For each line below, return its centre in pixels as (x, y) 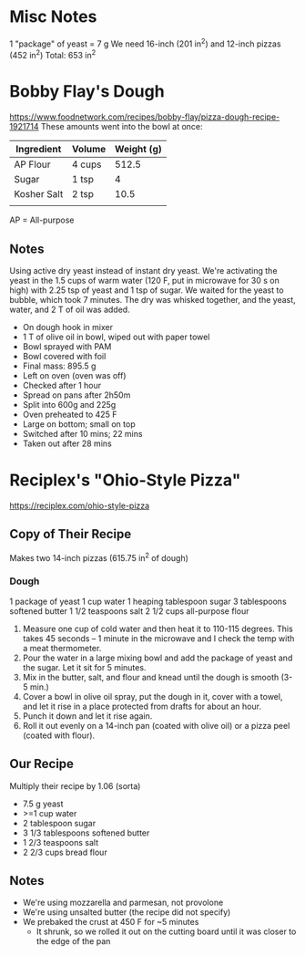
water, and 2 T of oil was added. (70, 309)
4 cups (86, 164)
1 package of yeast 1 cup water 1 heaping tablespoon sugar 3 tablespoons (148, 601)
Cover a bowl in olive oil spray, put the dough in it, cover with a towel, (152, 696)
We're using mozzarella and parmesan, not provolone (123, 903)
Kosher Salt (39, 194)
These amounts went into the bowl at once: (122, 127)
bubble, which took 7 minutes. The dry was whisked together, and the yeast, (152, 300)
